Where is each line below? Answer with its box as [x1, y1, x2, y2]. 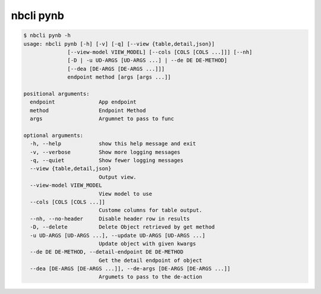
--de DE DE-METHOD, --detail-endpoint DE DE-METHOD [30, 249, 184, 255]
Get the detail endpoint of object [98, 257, 203, 264]
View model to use [98, 190, 153, 197]
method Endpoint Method [30, 107, 146, 114]
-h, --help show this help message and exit [30, 140, 196, 147]
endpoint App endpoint [30, 99, 137, 105]
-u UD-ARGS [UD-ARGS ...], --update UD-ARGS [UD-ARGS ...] [30, 232, 206, 239]
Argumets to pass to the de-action [98, 274, 203, 280]
